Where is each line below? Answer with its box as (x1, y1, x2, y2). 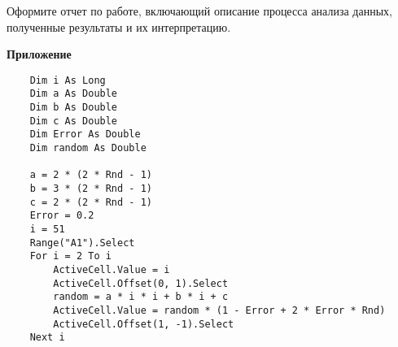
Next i (29, 332, 65, 344)
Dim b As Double (29, 102, 118, 114)
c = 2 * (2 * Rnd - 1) (29, 196, 152, 208)
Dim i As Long (29, 74, 106, 86)
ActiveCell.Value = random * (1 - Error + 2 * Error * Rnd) (53, 304, 386, 316)
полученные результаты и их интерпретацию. (7, 18, 231, 35)
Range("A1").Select (29, 236, 135, 249)
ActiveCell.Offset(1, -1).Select (53, 318, 234, 330)
